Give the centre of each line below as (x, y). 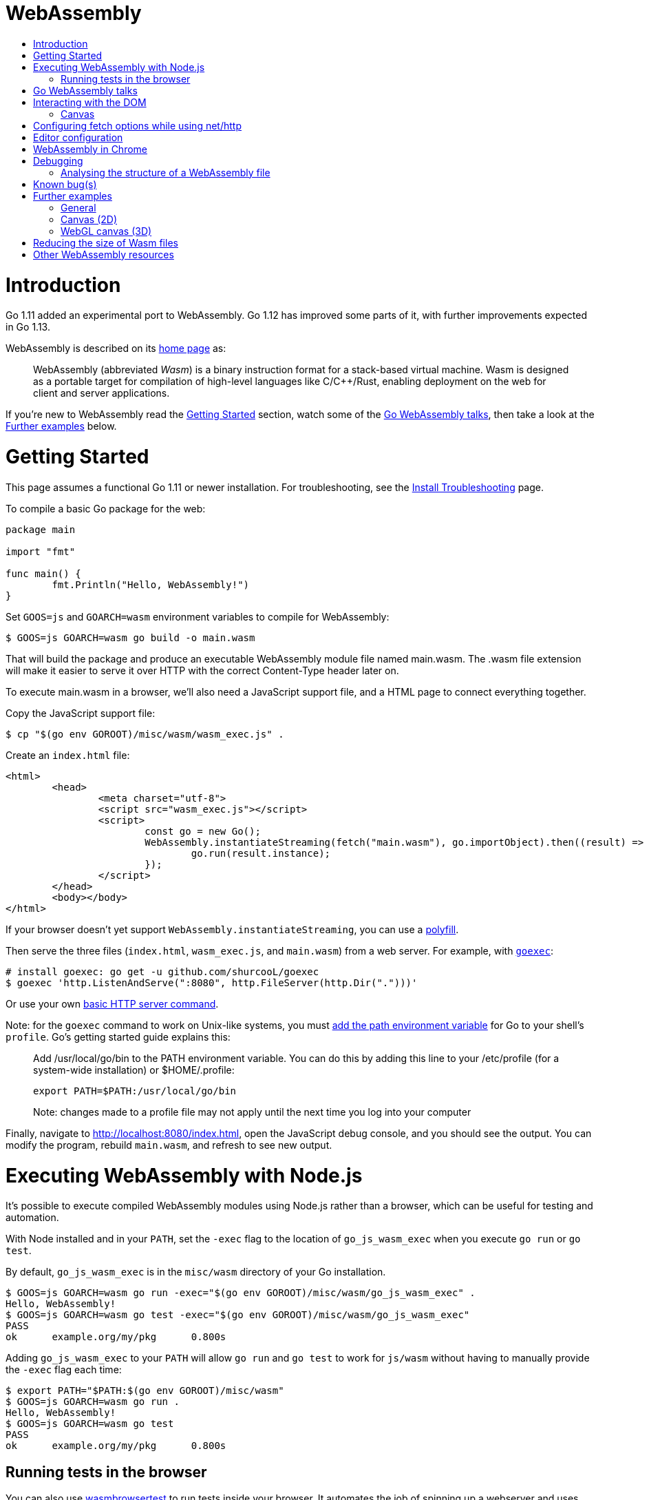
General (78, 207)
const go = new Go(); (203, 831)
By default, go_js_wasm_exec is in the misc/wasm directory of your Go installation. (196, 1272)
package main (41, 529)
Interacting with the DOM (90, 102)
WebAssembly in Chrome (91, 149)
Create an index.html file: (68, 755)
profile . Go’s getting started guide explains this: (118, 1037)
